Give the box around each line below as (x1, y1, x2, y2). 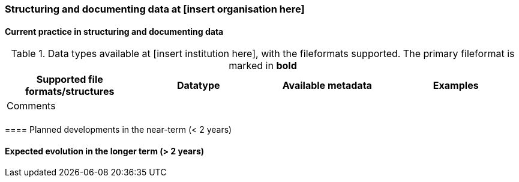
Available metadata (282, 79, 372, 92)
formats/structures (25, 85, 115, 98)
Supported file (36, 73, 103, 86)
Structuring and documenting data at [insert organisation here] (5, 3, 305, 15)
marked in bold (229, 59, 297, 72)
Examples (433, 79, 479, 92)
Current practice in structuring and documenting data (5, 26, 224, 37)
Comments (7, 100, 56, 112)
